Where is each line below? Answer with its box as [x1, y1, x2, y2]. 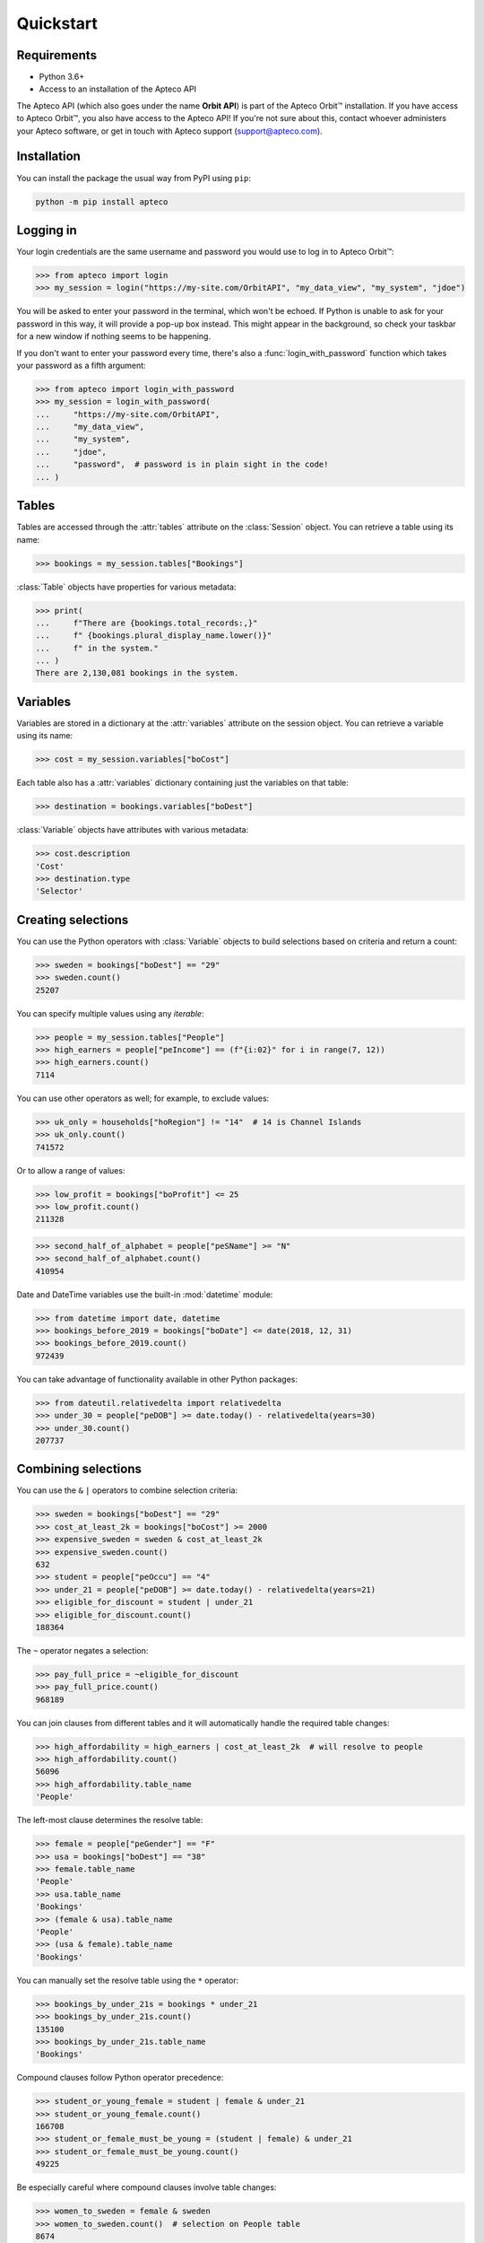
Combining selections [16, 1462, 143, 1477]
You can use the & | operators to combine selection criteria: [16, 1485, 238, 1496]
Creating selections [16, 912, 129, 928]
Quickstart [16, 13, 99, 33]
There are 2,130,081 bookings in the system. [35, 668, 239, 678]
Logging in [16, 223, 78, 238]
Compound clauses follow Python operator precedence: [16, 2073, 224, 2083]
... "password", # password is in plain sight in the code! [35, 459, 329, 470]
